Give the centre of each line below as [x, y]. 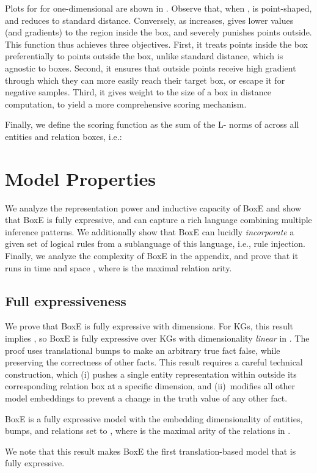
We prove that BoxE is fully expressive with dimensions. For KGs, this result [149, 326]
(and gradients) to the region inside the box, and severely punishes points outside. [158, 32]
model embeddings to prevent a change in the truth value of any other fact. [146, 398]
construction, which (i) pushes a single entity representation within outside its [151, 374]
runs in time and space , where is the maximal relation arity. [118, 267]
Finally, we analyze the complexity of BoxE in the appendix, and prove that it [152, 256]
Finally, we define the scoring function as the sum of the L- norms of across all [152, 124]
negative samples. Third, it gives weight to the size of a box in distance [138, 92]
